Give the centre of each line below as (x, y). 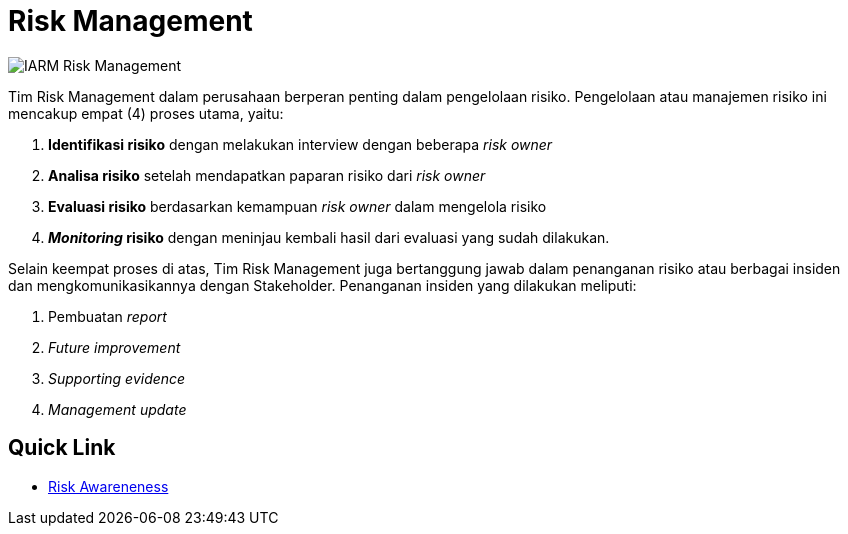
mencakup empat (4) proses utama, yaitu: (146, 113)
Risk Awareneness (108, 486)
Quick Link (62, 448)
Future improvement (114, 347)
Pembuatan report (107, 316)
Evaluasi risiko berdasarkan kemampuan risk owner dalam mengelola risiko (297, 206)
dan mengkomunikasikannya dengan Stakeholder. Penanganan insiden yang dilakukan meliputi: (322, 285)
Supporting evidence (117, 378)
